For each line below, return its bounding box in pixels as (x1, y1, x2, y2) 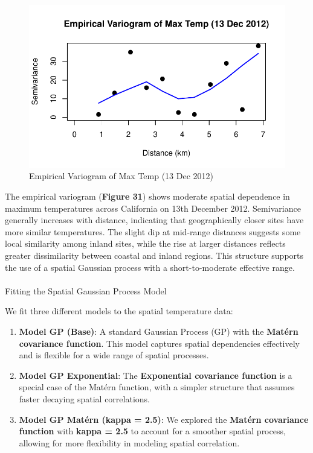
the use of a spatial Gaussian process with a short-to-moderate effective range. (5, 261, 295, 273)
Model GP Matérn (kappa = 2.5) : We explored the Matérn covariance (19, 413, 309, 425)
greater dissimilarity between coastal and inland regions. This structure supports (5, 249, 304, 261)
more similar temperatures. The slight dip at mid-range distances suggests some (5, 225, 301, 238)
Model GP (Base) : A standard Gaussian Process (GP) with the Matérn (19, 325, 298, 337)
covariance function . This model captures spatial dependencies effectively (19, 337, 300, 349)
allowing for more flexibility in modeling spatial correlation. (19, 436, 240, 449)
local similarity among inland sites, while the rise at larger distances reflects (5, 237, 286, 250)
